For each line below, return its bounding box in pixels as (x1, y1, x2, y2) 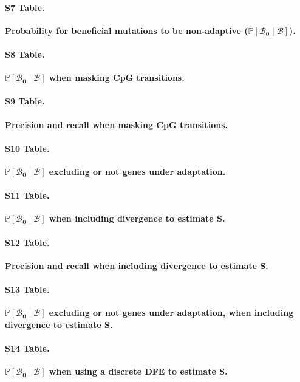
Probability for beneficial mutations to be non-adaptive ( (5, 24, 248, 36)
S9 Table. (5, 95, 45, 107)
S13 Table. (5, 282, 50, 295)
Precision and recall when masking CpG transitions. (5, 118, 228, 131)
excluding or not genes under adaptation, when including (49, 306, 294, 319)
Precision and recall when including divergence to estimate (5, 259, 257, 271)
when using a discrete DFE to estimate (49, 365, 216, 378)
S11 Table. (5, 189, 50, 202)
